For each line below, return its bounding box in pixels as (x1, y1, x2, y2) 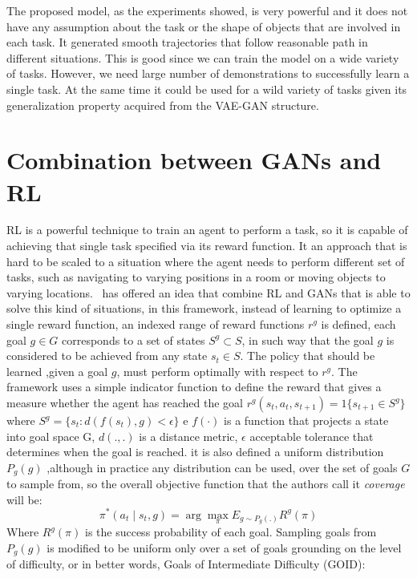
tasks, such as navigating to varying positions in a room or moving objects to (6, 269, 386, 285)
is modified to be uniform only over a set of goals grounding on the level (47, 539, 402, 556)
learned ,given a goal (6, 362, 108, 379)
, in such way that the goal (241, 331, 374, 348)
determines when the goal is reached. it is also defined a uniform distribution (6, 443, 384, 460)
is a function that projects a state (224, 412, 389, 428)
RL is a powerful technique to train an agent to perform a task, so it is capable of (6, 221, 408, 238)
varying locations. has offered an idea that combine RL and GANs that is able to (6, 284, 411, 301)
